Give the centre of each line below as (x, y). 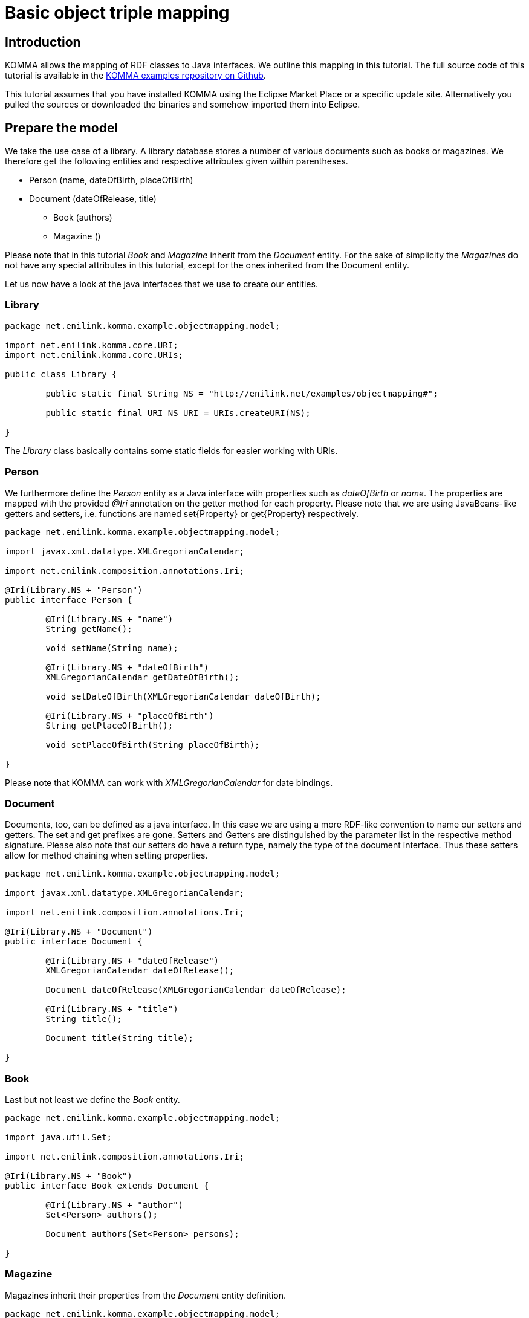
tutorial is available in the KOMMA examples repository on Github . (135, 76)
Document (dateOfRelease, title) (93, 199)
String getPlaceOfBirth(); (109, 725)
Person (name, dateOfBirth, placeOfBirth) (111, 180)
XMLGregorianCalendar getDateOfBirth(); (142, 677)
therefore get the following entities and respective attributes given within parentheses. (177, 161)
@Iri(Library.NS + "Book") (69, 1176)
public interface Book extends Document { (107, 1186)
